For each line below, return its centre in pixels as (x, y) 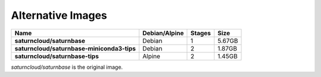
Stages (201, 33)
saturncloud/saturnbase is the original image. (67, 67)
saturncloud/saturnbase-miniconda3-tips (75, 48)
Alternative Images (59, 15)
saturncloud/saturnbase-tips (57, 56)
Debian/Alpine (163, 33)
